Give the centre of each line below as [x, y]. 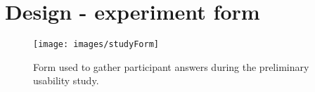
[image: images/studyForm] [96, 45]
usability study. [66, 80]
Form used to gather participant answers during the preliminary [171, 66]
